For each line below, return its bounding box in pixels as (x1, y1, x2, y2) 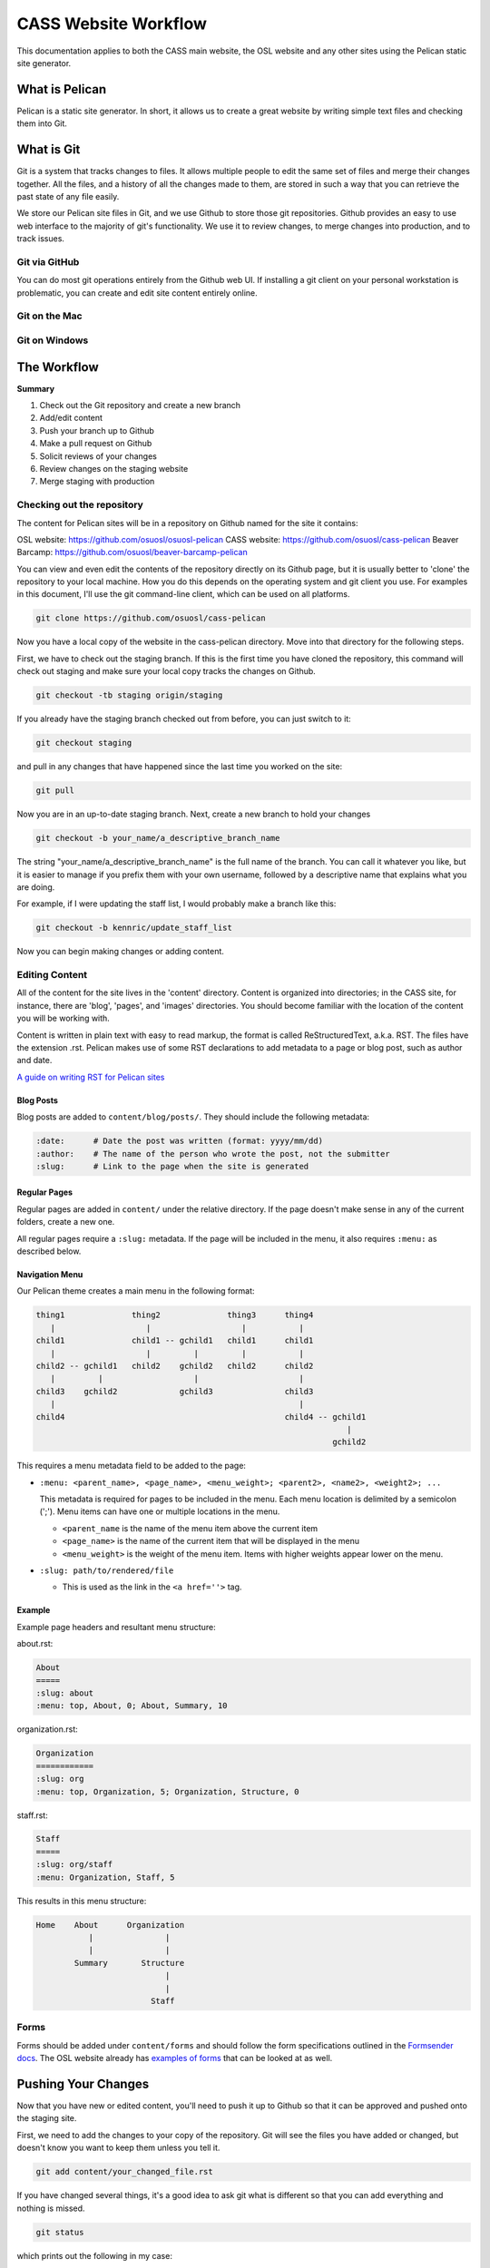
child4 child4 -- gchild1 (35, 1412, 367, 1422)
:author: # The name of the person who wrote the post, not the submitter (35, 1149, 390, 1158)
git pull (35, 786, 75, 796)
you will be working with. (16, 1012, 111, 1024)
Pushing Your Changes (16, 2076, 150, 2091)
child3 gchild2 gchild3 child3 (35, 1386, 314, 1396)
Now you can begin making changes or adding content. (16, 946, 224, 957)
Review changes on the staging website (39, 464, 189, 474)
